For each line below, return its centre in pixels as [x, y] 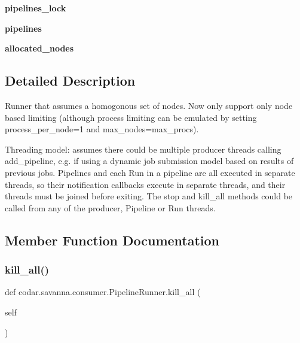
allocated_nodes [39, 48]
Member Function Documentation [112, 240]
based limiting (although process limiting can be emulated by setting [131, 117]
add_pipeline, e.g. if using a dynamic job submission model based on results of [149, 161]
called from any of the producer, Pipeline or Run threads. [110, 207]
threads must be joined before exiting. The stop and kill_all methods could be [149, 196]
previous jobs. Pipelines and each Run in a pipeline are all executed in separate [150, 172]
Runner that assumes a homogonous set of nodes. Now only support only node [149, 105]
